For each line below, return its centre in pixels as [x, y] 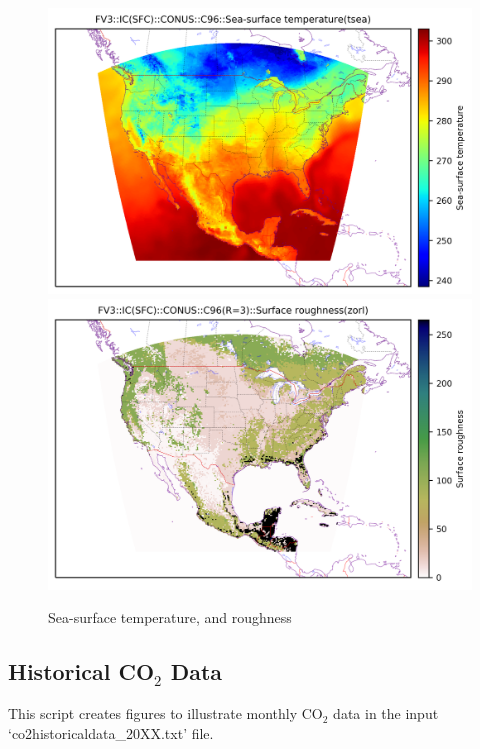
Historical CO [81, 671]
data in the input [386, 713]
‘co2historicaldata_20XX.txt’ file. [111, 732]
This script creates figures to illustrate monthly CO [165, 713]
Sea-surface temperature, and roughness [170, 617]
